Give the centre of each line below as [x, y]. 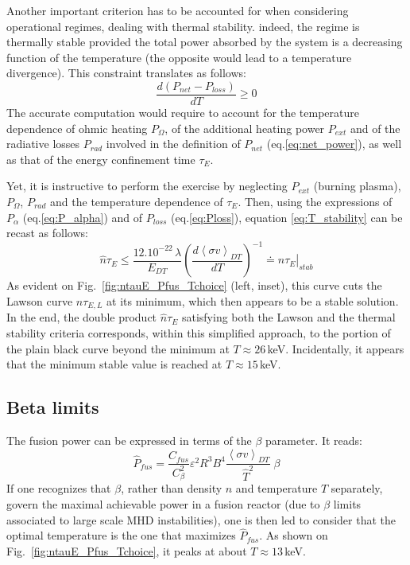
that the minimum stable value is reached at [114, 364]
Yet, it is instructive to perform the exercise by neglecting [147, 186]
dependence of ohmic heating [77, 128]
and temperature [277, 488]
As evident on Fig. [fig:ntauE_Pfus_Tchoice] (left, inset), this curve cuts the [194, 285]
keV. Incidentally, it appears [336, 348]
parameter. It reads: [314, 440]
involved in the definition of [173, 144]
